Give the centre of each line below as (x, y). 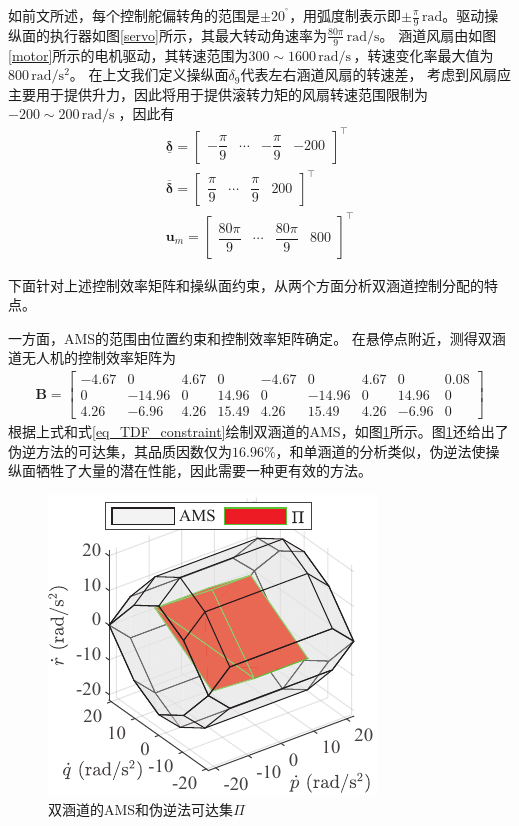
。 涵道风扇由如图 (438, 34)
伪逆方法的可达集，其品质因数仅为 (120, 450)
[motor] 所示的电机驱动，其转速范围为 (128, 54)
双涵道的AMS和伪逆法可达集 (141, 808)
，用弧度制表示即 (345, 15)
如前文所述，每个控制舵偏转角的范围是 (134, 15)
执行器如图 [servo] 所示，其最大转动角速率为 (188, 34)
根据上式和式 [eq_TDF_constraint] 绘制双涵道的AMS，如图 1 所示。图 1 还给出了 (258, 431)
